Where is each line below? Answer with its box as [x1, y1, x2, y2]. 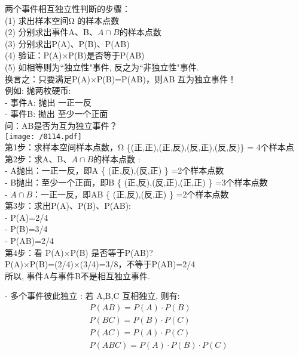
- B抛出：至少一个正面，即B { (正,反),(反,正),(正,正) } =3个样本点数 [5, 175, 268, 188]
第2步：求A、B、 [5, 152, 72, 165]
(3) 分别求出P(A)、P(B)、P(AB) [5, 37, 130, 50]
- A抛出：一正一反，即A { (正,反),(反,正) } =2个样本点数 [5, 164, 224, 177]
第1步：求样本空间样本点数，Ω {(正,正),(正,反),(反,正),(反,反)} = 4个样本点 [5, 141, 294, 153]
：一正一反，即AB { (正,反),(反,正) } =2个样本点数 [32, 187, 229, 200]
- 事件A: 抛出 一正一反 [5, 95, 92, 108]
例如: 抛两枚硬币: [5, 84, 71, 97]
